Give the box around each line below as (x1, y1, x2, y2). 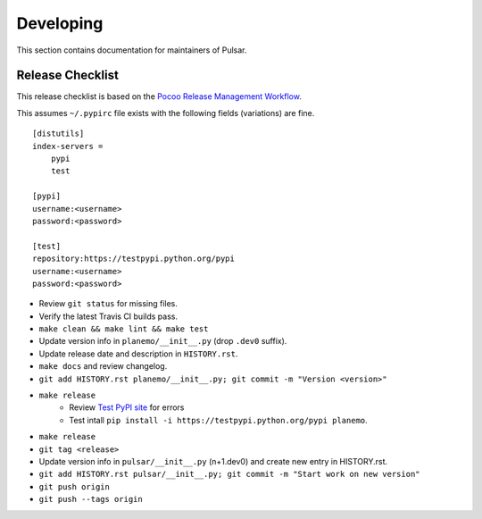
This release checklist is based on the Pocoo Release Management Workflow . (16, 91, 303, 102)
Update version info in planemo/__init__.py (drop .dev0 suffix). (38, 336, 287, 347)
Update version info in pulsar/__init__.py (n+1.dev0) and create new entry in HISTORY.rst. (38, 456, 388, 466)
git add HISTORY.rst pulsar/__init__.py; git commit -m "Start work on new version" (38, 469, 420, 480)
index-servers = (32, 141, 104, 151)
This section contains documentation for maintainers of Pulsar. (16, 45, 247, 55)
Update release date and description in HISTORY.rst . (38, 348, 238, 359)
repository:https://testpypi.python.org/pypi (32, 254, 236, 264)
